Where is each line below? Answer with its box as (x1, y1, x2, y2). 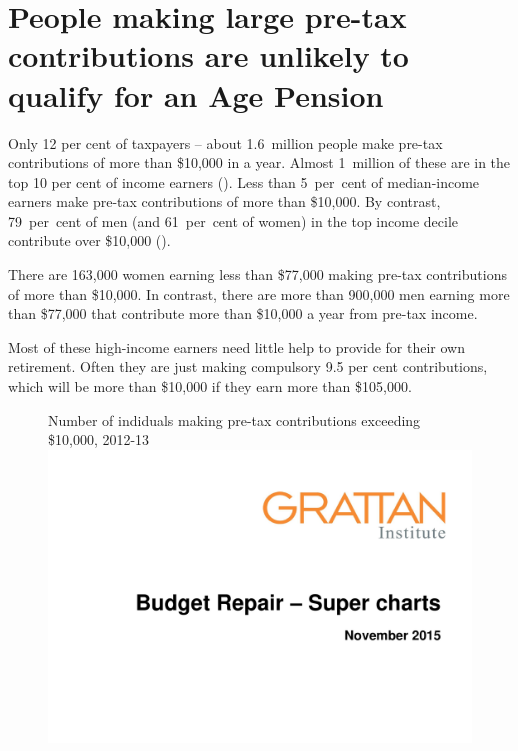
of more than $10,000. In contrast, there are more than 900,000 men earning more (8, 283, 510, 304)
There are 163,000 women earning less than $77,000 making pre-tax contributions (8, 264, 507, 285)
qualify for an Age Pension (8, 74, 384, 115)
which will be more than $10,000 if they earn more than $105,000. (8, 376, 412, 397)
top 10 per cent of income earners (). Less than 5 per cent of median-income (8, 171, 480, 192)
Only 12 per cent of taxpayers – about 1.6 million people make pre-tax (8, 132, 443, 153)
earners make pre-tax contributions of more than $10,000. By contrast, (8, 191, 441, 212)
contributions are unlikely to (8, 35, 409, 76)
